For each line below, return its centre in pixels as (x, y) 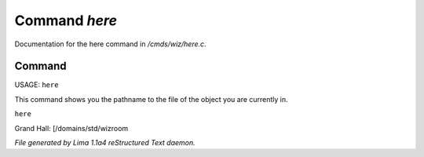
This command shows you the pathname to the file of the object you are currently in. (151, 99)
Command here (66, 20)
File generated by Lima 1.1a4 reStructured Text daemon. (105, 143)
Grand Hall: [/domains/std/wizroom (71, 128)
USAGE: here (37, 85)
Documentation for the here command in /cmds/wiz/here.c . (111, 44)
